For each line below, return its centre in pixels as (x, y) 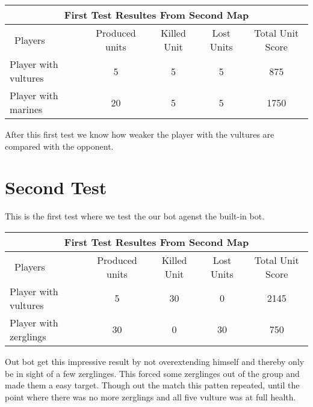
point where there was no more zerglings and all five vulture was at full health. (150, 396)
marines (26, 109)
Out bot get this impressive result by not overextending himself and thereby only (155, 361)
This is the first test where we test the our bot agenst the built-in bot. (135, 216)
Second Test (56, 187)
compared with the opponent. (59, 146)
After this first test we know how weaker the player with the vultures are (140, 134)
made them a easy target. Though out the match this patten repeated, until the (152, 385)
